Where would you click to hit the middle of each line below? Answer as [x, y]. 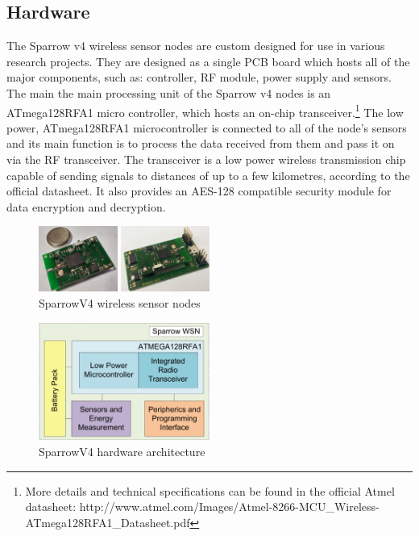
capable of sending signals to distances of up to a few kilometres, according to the [208, 175]
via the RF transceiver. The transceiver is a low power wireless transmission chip [206, 159]
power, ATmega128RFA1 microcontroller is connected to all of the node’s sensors [207, 127]
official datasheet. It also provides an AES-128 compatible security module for [199, 191]
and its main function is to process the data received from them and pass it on [201, 143]
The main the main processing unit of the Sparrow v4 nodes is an [169, 92]
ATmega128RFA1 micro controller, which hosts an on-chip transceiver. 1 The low [205, 111]
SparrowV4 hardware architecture [122, 451]
